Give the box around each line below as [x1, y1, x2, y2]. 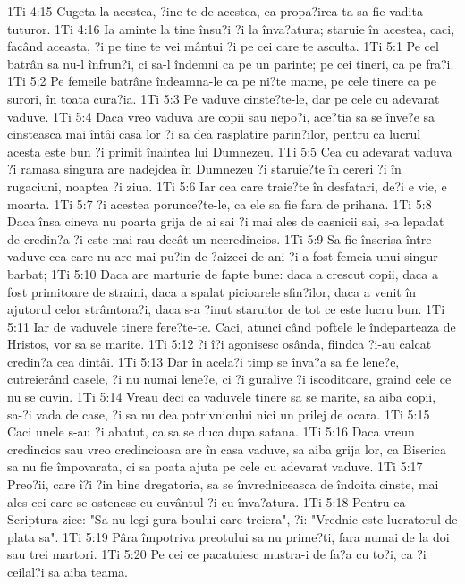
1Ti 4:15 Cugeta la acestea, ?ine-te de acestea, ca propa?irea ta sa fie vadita [7, 2, 423, 20]
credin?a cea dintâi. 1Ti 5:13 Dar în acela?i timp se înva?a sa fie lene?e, [7, 351, 400, 370]
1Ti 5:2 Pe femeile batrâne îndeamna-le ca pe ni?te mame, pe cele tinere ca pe [7, 72, 437, 90]
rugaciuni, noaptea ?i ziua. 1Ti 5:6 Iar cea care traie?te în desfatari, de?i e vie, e [7, 176, 447, 195]
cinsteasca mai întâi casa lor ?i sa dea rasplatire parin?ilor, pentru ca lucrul [7, 124, 421, 143]
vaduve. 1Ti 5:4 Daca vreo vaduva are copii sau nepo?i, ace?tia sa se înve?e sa [7, 106, 435, 125]
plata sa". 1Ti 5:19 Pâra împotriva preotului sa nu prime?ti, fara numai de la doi [7, 527, 450, 546]
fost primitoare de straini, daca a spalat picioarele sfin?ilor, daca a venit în [7, 282, 417, 300]
